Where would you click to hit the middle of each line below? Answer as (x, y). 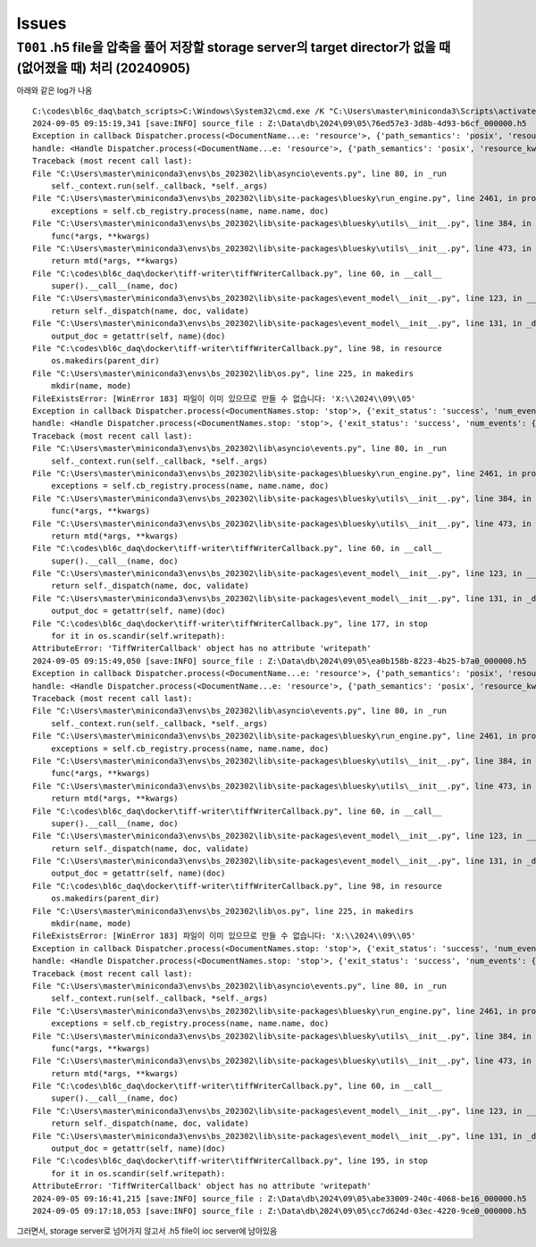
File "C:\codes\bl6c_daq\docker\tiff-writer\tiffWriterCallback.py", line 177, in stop (230, 623)
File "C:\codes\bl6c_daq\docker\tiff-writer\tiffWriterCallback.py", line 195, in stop (230, 1161)
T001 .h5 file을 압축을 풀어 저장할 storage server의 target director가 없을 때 (234, 47)
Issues (42, 23)
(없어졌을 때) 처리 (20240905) (104, 68)
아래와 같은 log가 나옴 (54, 90)
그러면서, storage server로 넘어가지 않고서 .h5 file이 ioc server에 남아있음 (147, 1231)
